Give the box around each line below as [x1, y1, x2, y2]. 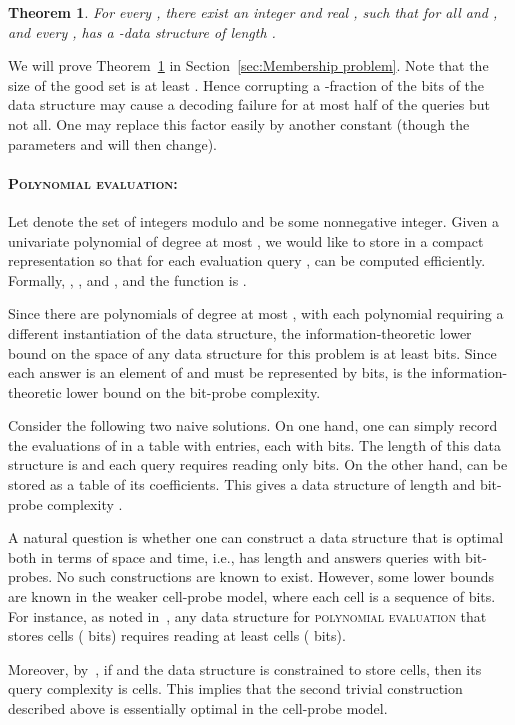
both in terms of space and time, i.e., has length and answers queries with [8, 546, 461, 567]
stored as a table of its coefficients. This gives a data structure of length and [8, 474, 476, 495]
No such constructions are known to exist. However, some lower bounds [56, 566, 495, 587]
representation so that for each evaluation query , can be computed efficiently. [8, 250, 486, 271]
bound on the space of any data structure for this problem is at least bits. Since [8, 342, 497, 363]
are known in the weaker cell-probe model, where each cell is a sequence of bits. [8, 586, 496, 607]
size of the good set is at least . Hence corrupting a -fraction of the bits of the [8, 74, 485, 95]
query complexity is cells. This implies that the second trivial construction [8, 678, 463, 699]
